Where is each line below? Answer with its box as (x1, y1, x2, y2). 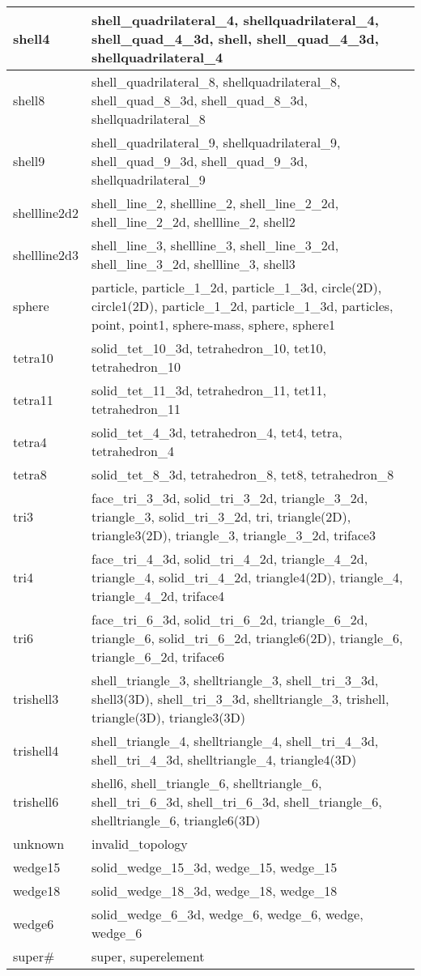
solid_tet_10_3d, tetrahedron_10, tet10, (91, 339, 326, 357)
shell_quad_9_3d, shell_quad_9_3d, (91, 151, 308, 170)
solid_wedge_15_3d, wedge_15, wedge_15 (91, 858, 338, 876)
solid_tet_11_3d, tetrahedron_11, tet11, (91, 381, 326, 399)
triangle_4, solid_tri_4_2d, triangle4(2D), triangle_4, (91, 568, 403, 586)
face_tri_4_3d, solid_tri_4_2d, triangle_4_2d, (91, 549, 368, 568)
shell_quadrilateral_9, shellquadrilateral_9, (91, 133, 341, 151)
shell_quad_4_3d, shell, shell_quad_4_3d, (91, 29, 379, 48)
